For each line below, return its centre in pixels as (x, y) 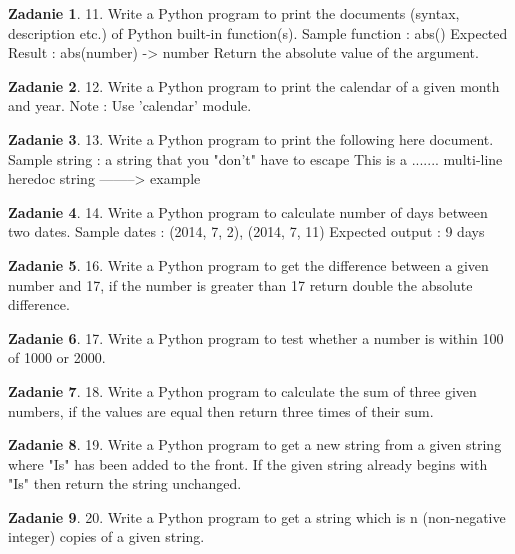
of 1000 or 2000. (57, 357)
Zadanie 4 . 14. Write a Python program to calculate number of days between (248, 211)
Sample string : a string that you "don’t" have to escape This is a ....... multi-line (255, 158)
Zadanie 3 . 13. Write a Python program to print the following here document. (251, 138)
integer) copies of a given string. (106, 536)
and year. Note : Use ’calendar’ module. (130, 105)
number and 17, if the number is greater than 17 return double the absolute (240, 284)
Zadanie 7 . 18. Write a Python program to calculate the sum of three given (242, 390)
